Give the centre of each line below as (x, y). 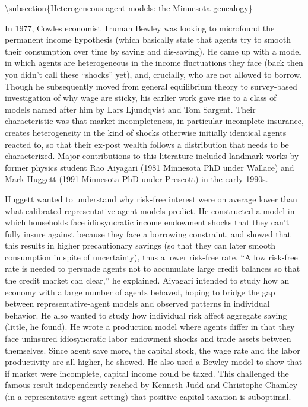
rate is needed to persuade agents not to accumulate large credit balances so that (153, 268)
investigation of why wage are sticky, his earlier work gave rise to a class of (141, 98)
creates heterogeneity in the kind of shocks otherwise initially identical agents (146, 132)
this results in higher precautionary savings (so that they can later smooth (140, 245)
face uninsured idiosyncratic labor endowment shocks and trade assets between (148, 338)
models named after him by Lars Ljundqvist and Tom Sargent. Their (130, 109)
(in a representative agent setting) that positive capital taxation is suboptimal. (148, 396)
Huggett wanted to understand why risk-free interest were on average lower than (151, 198)
